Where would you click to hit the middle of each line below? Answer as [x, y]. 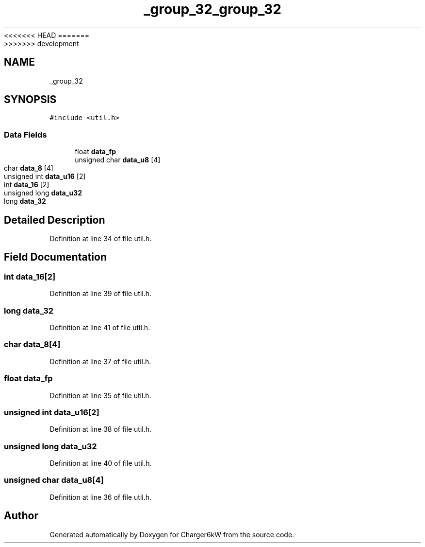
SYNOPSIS [30, 100]
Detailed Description [55, 220]
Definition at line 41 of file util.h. [100, 327]
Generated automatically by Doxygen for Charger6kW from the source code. [172, 534]
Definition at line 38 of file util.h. [101, 429]
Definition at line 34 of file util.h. [101, 239]
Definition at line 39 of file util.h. [101, 294]
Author [21, 516]
